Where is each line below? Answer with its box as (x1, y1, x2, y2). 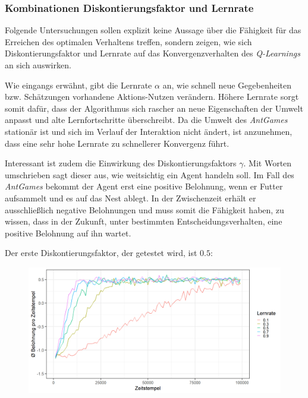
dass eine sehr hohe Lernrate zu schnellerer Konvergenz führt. (5, 137, 230, 149)
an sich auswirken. (5, 59, 71, 71)
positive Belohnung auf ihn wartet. (5, 226, 131, 239)
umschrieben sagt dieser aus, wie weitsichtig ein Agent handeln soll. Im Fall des (5, 168, 294, 181)
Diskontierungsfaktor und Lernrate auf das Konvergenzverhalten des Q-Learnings (5, 47, 300, 59)
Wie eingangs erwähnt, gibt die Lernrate (5, 78, 152, 91)
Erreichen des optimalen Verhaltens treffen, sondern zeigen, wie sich (5, 35, 252, 48)
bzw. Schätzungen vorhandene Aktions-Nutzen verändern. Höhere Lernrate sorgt (5, 90, 299, 103)
